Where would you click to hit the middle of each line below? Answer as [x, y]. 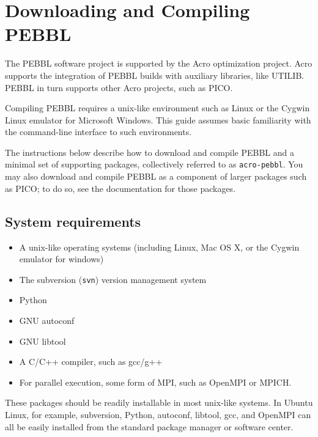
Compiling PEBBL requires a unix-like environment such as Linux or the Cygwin [157, 108]
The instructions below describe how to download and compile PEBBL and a [150, 152]
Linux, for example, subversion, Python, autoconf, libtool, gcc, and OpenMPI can [158, 414]
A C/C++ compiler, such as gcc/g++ [91, 362]
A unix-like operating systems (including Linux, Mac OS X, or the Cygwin [159, 247]
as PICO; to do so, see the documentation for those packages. [120, 188]
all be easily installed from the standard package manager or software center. [149, 426]
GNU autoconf [47, 320]
